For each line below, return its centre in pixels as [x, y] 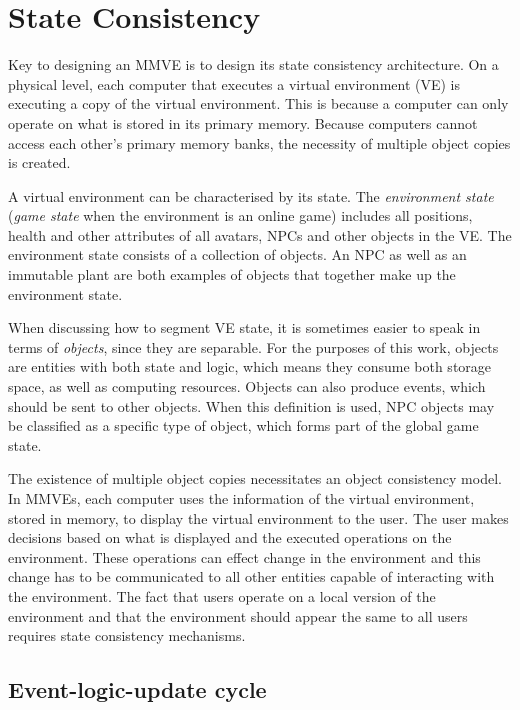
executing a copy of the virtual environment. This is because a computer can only [258, 103]
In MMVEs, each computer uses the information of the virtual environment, [241, 498]
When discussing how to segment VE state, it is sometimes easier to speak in [244, 327]
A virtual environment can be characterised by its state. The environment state [251, 195]
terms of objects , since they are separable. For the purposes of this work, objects [253, 346]
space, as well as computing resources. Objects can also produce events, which [247, 386]
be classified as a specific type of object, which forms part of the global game [243, 425]
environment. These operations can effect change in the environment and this [244, 556]
